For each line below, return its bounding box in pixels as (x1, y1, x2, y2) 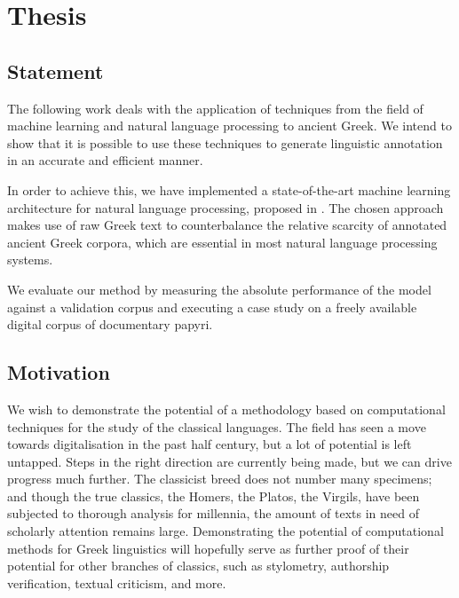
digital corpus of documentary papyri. (7, 315, 213, 334)
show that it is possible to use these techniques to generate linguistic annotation (7, 133, 443, 152)
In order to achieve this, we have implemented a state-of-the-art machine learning (7, 180, 451, 199)
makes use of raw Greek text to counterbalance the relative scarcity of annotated (7, 216, 447, 234)
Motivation (7, 358, 110, 386)
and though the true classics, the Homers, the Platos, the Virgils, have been (7, 486, 420, 505)
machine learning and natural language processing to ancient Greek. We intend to (7, 116, 452, 135)
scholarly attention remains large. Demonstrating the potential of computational (7, 522, 444, 540)
